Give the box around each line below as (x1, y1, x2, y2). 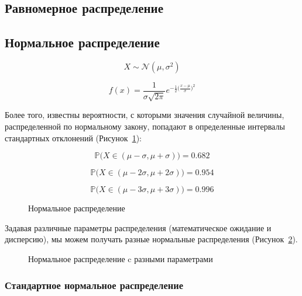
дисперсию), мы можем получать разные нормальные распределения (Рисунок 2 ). (5, 233, 298, 245)
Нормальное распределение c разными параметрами (28, 253, 213, 264)
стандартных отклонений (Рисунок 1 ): (5, 131, 142, 144)
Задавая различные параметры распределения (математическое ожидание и (5, 221, 272, 234)
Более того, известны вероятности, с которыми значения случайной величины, (5, 109, 284, 121)
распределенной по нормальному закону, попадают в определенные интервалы (5, 120, 285, 133)
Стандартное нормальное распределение (5, 277, 183, 292)
